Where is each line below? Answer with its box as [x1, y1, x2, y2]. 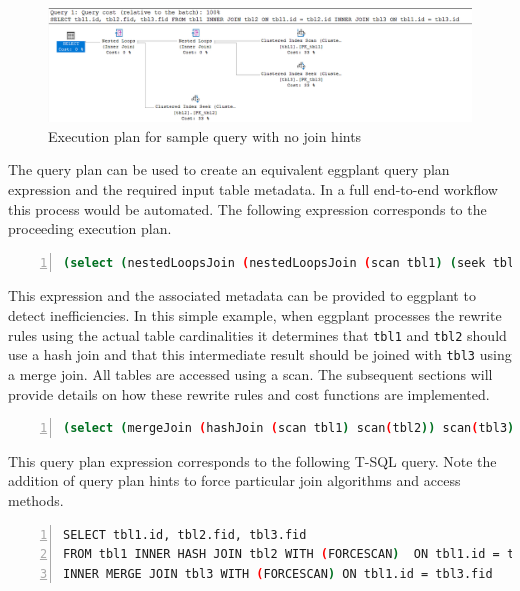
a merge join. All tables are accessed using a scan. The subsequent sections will [8, 363, 493, 384]
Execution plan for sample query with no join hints [48, 125, 362, 146]
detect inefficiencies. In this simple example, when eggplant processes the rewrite [8, 305, 502, 326]
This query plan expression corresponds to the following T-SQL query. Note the [8, 450, 497, 471]
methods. [8, 489, 64, 510]
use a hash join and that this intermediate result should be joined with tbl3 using [8, 344, 512, 365]
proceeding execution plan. [8, 218, 172, 239]
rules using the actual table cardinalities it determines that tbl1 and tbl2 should [8, 324, 507, 345]
